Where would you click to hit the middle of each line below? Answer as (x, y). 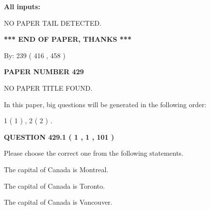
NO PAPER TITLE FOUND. (48, 88)
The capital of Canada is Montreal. (56, 169)
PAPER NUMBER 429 (44, 72)
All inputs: (22, 6)
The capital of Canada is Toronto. (55, 186)
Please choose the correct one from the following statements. (94, 153)
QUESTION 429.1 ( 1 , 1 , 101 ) (59, 137)
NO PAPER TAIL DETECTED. (53, 23)
